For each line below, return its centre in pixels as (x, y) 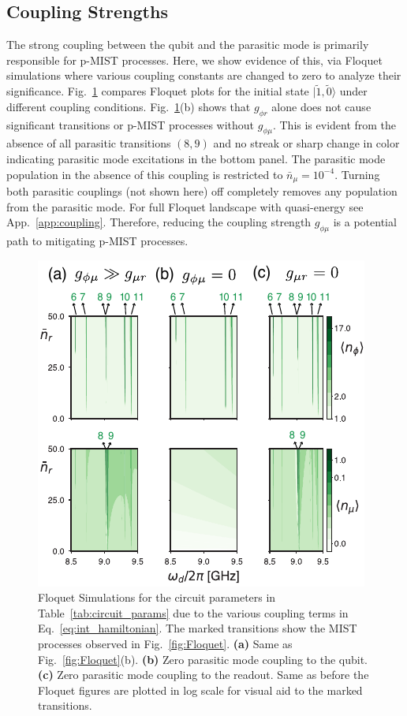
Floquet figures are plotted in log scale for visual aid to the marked (200, 690)
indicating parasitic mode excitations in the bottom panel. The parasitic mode (196, 158)
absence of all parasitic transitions (89, 143)
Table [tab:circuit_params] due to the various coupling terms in (193, 612)
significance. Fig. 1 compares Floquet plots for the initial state (158, 91)
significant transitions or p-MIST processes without (131, 124)
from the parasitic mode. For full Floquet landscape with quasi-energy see (185, 206)
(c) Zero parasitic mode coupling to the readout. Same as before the (203, 675)
